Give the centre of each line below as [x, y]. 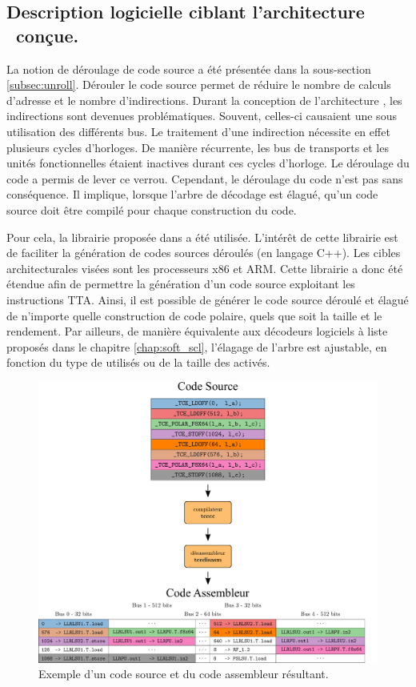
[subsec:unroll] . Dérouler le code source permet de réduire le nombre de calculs [199, 84]
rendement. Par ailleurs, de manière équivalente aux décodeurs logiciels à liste [197, 331]
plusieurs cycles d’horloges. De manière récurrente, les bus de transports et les [198, 147]
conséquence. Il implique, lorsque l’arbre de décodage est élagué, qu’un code [192, 194]
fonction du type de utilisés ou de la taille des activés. [138, 362]
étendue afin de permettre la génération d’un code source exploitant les [181, 284]
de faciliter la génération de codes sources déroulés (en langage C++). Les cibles [204, 253]
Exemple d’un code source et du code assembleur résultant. [184, 674]
